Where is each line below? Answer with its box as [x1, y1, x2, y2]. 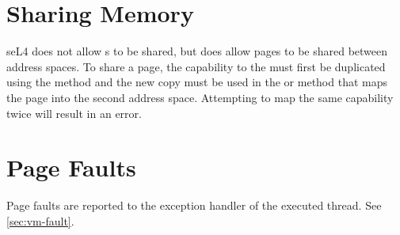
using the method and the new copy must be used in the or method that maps [6, 74, 387, 90]
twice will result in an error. [6, 104, 142, 121]
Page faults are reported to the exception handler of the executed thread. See [6, 197, 382, 214]
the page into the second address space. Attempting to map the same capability [6, 89, 394, 105]
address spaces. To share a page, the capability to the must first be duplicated [6, 58, 386, 74]
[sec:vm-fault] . [6, 212, 74, 229]
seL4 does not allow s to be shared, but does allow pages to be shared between [6, 43, 388, 59]
